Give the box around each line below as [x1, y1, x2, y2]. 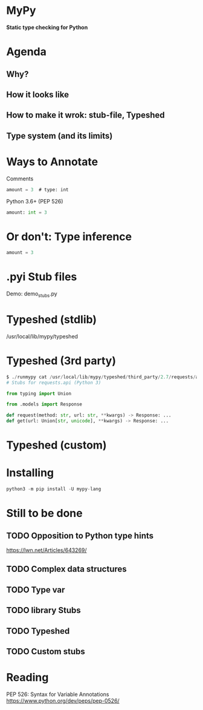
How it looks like [6, 89, 69, 100]
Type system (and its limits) [6, 131, 113, 141]
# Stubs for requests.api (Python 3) [6, 380, 101, 386]
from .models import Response [6, 401, 83, 407]
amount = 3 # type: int [6, 186, 69, 192]
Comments [6, 175, 34, 182]
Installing [6, 466, 54, 480]
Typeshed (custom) [6, 438, 107, 452]
